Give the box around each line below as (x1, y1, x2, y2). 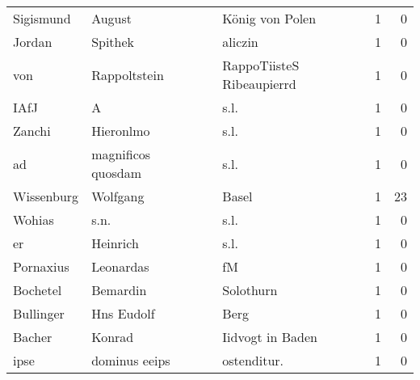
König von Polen (222, 9, 317, 27)
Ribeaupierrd (222, 74, 296, 93)
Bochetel (13, 281, 62, 299)
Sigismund (13, 9, 71, 27)
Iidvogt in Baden (222, 327, 317, 346)
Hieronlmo (91, 121, 150, 140)
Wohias (13, 210, 54, 229)
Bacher (13, 327, 52, 346)
